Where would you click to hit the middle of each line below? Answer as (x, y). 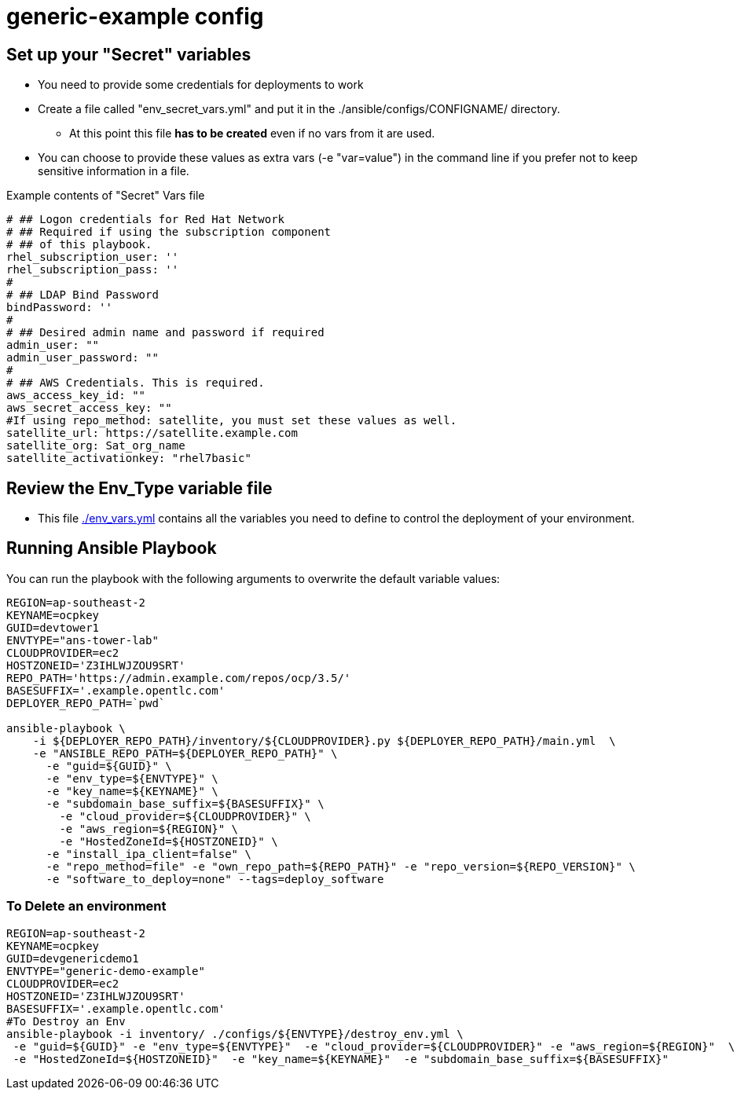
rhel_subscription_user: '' (93, 257)
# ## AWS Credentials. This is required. (136, 383)
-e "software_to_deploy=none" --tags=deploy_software (215, 879)
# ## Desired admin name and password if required (165, 333)
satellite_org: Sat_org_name (96, 446)
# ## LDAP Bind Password (83, 295)
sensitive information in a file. (114, 171)
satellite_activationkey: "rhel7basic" (129, 458)
